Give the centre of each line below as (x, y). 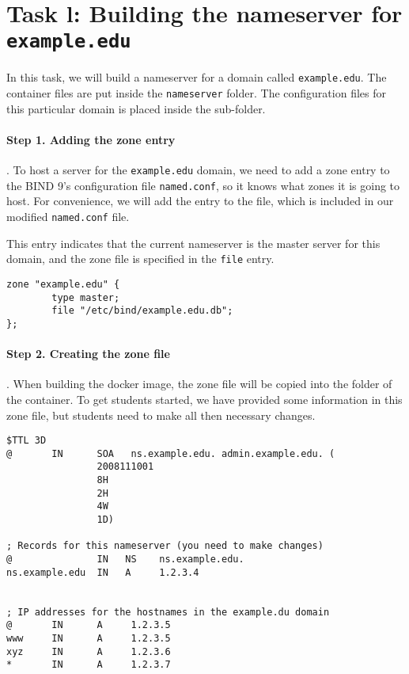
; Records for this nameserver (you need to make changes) (165, 546)
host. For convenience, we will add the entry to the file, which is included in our (200, 201)
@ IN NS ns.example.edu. (125, 560)
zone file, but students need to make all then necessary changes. (161, 415)
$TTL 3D (27, 441)
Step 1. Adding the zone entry (91, 139)
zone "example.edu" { (63, 284)
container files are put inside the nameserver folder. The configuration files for (196, 93)
